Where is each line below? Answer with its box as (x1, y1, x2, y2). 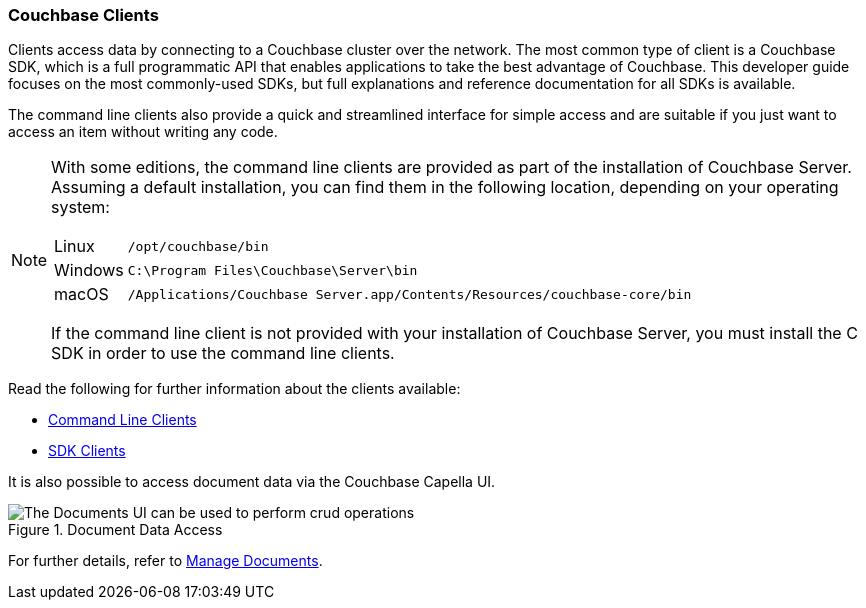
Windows (54, 260, 124, 281)
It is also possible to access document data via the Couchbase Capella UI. (8, 473, 496, 491)
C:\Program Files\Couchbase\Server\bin (127, 262, 418, 278)
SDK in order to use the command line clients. (51, 343, 395, 364)
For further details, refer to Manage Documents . (8, 552, 323, 570)
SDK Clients (48, 442, 126, 460)
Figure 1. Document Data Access (8, 521, 223, 539)
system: (51, 197, 110, 218)
